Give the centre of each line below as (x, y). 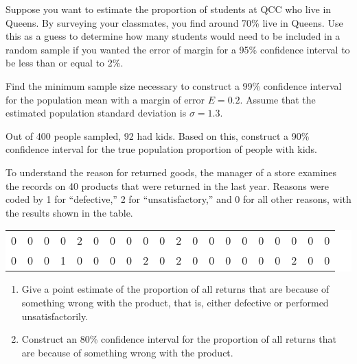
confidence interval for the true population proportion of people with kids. (161, 149)
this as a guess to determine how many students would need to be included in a (173, 36)
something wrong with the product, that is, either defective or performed (175, 302)
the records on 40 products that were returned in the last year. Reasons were (168, 185)
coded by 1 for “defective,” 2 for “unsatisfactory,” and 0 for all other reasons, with (178, 199)
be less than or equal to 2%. (65, 63)
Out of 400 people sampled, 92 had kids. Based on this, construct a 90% (158, 135)
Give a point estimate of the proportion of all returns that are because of (175, 289)
